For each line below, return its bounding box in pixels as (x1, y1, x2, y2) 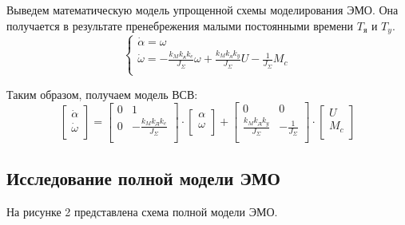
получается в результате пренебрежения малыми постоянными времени (6, 17, 354, 34)
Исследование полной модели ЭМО (6, 165, 280, 190)
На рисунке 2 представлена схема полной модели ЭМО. (6, 203, 278, 219)
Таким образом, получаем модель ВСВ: (6, 85, 198, 102)
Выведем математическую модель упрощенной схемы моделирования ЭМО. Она (6, 2, 399, 18)
